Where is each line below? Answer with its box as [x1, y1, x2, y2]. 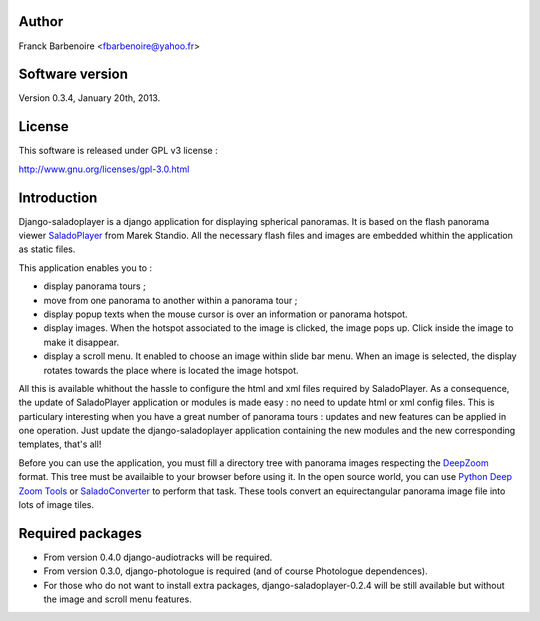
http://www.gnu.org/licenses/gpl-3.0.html [18, 163, 190, 175]
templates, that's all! [18, 438, 102, 450]
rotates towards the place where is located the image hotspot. [43, 364, 299, 376]
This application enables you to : [18, 261, 153, 274]
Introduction [18, 189, 98, 206]
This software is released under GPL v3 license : [18, 145, 219, 157]
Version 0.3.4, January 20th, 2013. [18, 92, 161, 104]
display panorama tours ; [43, 280, 147, 292]
